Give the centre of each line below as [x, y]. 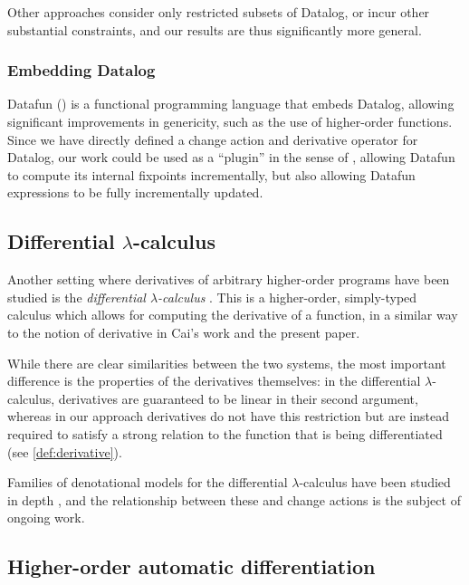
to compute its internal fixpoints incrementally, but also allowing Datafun [211, 174]
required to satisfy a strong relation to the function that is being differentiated [225, 433]
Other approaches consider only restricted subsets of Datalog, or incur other [219, 12]
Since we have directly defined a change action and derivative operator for [213, 139]
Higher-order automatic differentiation [191, 566]
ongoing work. [46, 518]
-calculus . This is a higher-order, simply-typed [287, 297]
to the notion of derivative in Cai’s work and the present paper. [184, 332]
